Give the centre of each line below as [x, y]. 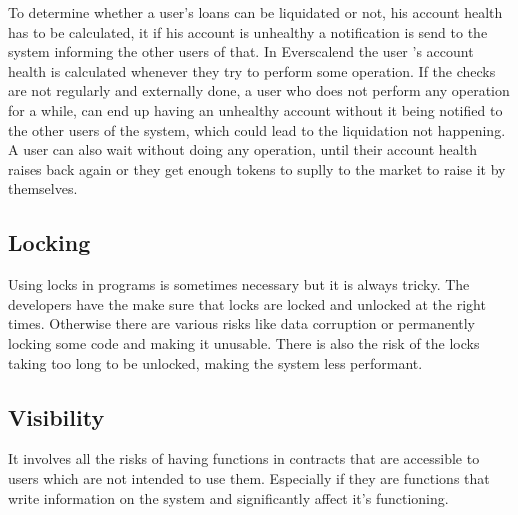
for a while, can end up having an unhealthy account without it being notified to [255, 109]
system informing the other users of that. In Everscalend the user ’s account [241, 51]
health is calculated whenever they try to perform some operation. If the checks [252, 70]
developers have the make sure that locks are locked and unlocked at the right [247, 303]
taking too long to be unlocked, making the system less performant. [215, 362]
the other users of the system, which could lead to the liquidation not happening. [257, 129]
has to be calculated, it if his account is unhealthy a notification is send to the [248, 31]
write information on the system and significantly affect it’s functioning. [228, 497]
